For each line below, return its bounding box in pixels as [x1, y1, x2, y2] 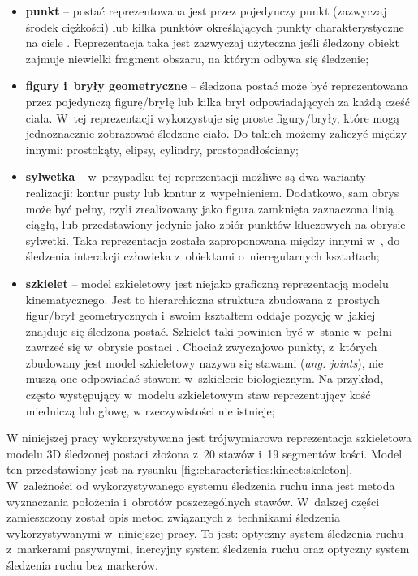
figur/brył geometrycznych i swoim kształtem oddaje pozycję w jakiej [25, 307, 376, 324]
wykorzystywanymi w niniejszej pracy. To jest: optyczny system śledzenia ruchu [6, 524, 403, 541]
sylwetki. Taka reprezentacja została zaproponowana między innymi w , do [25, 231, 400, 248]
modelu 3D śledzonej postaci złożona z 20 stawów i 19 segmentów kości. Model [6, 445, 403, 462]
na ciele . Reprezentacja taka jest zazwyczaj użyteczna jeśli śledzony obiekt [25, 34, 399, 51]
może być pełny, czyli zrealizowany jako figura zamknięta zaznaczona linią [25, 200, 394, 217]
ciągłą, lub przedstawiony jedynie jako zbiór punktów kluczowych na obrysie [25, 216, 406, 233]
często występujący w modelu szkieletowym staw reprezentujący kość [25, 386, 371, 403]
